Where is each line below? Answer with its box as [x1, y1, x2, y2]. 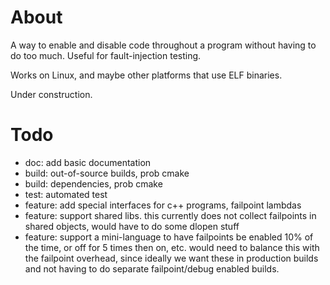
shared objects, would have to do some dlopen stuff [24, 220, 240, 232]
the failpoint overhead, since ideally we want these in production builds [24, 252, 319, 264]
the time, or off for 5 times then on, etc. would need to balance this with [24, 241, 320, 253]
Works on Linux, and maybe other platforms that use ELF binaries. [10, 69, 283, 81]
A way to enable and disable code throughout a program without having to [10, 39, 317, 51]
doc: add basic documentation [24, 156, 152, 168]
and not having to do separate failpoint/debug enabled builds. [24, 262, 280, 275]
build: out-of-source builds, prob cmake [24, 167, 190, 179]
